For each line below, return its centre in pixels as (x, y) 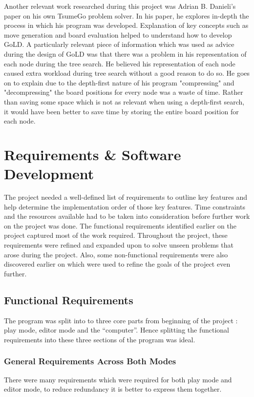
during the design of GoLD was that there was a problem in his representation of (125, 53)
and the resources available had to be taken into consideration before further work (127, 216)
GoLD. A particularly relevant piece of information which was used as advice (119, 44)
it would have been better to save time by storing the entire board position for (121, 111)
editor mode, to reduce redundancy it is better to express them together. (113, 389)
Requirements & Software (93, 154)
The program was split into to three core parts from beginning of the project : (121, 320)
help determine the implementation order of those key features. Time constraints (125, 206)
